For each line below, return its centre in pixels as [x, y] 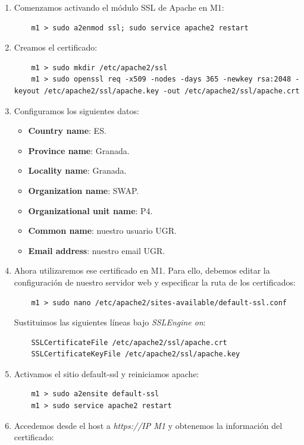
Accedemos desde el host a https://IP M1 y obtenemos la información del [148, 425]
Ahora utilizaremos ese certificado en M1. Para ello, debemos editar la [142, 270]
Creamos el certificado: [56, 47]
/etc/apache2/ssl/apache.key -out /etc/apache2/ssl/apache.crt [172, 91]
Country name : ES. [67, 131]
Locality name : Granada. [77, 170]
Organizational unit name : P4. [90, 210]
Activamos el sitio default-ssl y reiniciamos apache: [106, 373]
